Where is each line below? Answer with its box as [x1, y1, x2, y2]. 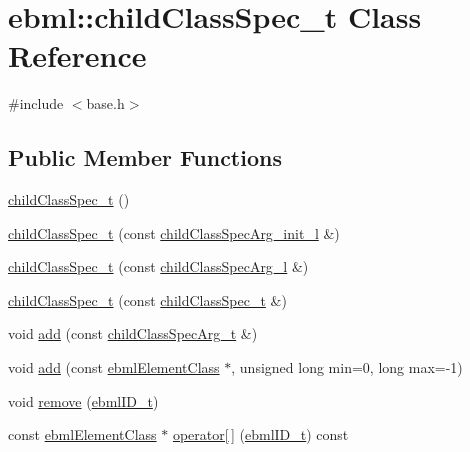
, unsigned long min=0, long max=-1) [231, 357, 463, 378]
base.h [86, 93, 125, 114]
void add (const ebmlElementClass [8, 357, 220, 378]
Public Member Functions [8, 142, 282, 173]
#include [8, 93, 64, 114]
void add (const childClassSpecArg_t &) [8, 323, 258, 344]
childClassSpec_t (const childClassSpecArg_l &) [8, 256, 309, 277]
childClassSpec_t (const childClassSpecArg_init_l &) [8, 222, 340, 243]
